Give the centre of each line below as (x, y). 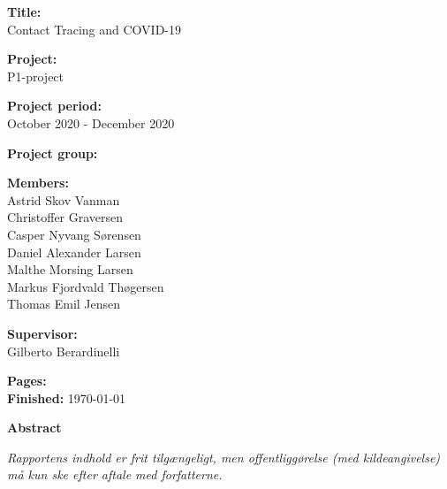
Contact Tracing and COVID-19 (95, 29)
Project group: (53, 153)
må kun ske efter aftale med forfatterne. (115, 474)
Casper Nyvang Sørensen (74, 234)
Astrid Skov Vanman (64, 199)
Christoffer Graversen (65, 217)
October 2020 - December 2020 (91, 122)
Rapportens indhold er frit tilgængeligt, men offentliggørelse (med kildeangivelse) (224, 457)
